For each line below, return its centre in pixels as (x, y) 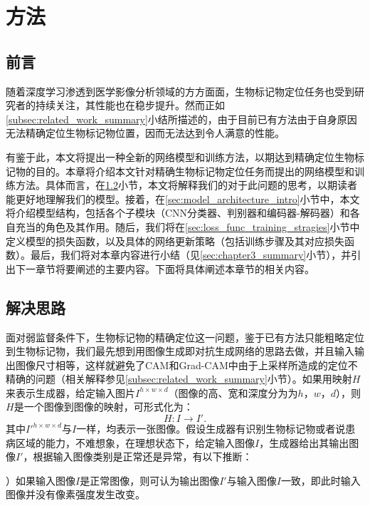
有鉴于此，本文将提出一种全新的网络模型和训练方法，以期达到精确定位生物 (180, 156)
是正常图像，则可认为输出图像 (150, 480)
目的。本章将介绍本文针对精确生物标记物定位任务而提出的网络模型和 (195, 171)
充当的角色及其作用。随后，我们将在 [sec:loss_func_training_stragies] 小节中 (187, 226)
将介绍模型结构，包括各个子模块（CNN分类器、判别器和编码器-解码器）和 (178, 213)
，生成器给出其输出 (304, 442)
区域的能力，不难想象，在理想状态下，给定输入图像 (135, 442)
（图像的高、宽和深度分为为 (233, 392)
